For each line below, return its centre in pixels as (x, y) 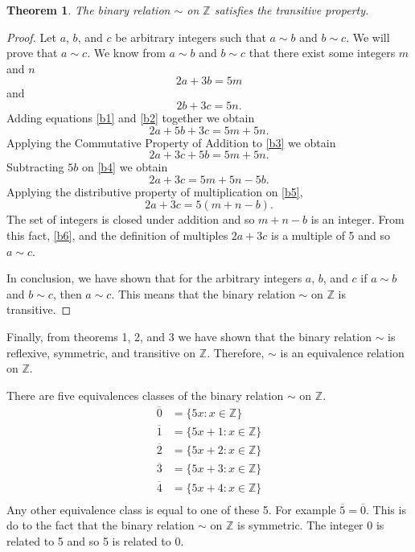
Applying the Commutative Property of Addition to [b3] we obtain (171, 142)
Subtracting (35, 167)
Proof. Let (31, 37)
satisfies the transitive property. (292, 10)
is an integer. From (357, 219)
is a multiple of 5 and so (331, 235)
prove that (32, 53)
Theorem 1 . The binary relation (88, 10)
